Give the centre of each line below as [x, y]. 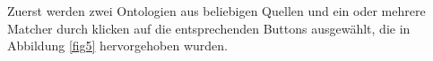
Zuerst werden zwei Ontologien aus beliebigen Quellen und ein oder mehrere [216, 11]
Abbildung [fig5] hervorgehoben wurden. [117, 46]
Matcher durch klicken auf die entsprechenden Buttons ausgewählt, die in [209, 28]
